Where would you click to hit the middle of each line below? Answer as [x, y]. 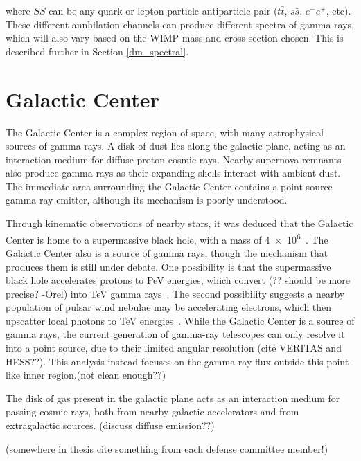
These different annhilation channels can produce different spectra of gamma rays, [180, 24]
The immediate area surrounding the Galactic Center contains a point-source [169, 186]
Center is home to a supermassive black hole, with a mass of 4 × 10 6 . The [167, 238]
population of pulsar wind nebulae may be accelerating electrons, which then [169, 307]
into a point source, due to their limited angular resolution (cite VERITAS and [174, 348]
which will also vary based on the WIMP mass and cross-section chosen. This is [175, 38]
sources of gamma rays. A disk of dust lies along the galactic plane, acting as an [176, 146]
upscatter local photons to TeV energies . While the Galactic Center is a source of [180, 320]
